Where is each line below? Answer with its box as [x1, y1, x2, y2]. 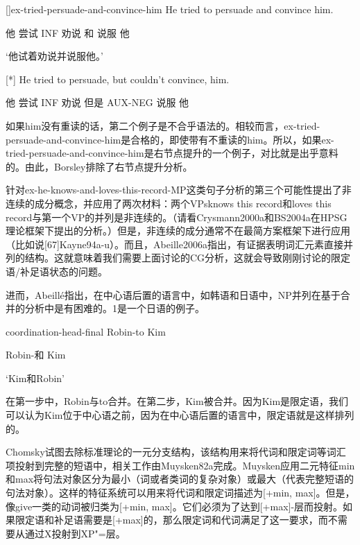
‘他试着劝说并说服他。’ [6, 49, 103, 63]
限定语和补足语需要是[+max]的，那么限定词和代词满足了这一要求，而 [15, 512, 328, 527]
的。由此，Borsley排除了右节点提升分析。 [6, 159, 193, 173]
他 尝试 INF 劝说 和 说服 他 [6, 25, 130, 40]
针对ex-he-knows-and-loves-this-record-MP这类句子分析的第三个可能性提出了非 [6, 182, 352, 197]
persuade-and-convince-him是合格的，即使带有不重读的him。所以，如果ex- [6, 132, 334, 146]
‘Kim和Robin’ [6, 370, 65, 385]
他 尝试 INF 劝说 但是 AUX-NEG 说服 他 [6, 95, 189, 110]
